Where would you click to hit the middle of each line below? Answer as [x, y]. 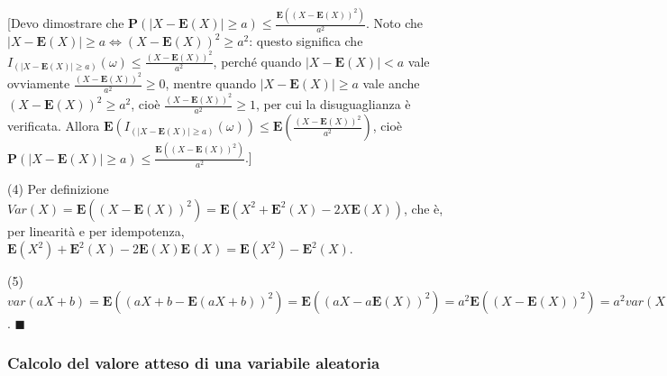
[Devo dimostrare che [66, 23]
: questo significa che [306, 41]
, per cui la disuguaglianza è [333, 104]
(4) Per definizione [58, 188]
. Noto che [395, 23]
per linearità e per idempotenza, [96, 230]
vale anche [391, 83]
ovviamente [39, 83]
